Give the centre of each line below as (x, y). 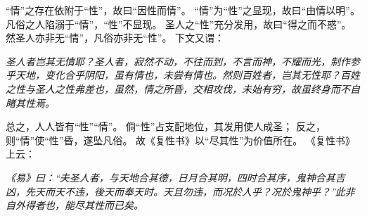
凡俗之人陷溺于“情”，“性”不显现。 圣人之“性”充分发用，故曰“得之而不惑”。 (179, 24)
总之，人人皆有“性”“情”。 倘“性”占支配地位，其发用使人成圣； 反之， (166, 126)
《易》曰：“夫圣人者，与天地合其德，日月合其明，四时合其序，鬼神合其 (170, 177)
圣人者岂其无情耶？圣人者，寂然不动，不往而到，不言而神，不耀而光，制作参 (183, 61)
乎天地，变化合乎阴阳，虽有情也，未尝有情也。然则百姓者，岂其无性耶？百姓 (183, 75)
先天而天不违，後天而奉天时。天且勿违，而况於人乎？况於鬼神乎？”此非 (190, 191)
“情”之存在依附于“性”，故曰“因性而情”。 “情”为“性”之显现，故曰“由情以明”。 (183, 10)
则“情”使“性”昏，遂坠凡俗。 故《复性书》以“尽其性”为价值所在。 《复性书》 (180, 140)
